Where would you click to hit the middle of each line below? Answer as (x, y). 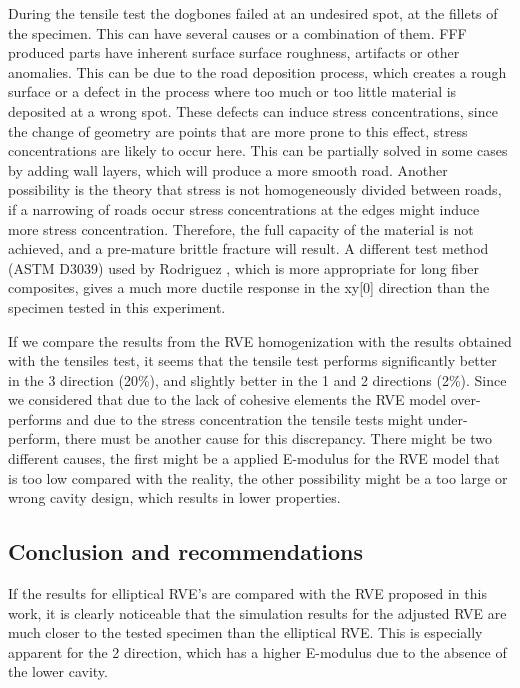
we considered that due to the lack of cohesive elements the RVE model (227, 399)
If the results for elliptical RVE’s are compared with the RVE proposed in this (247, 593)
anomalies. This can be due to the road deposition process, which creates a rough (257, 71)
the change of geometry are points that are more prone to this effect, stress (238, 130)
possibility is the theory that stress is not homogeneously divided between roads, (255, 189)
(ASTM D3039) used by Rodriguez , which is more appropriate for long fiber (243, 267)
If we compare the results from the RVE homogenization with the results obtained (260, 340)
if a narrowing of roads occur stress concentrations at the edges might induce (244, 208)
